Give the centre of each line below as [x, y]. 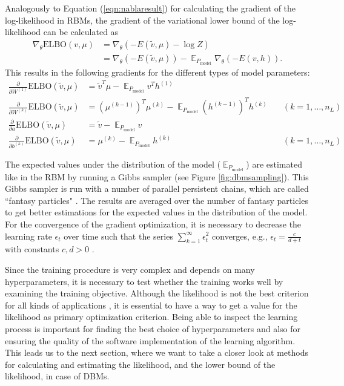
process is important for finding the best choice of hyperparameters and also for [153, 328]
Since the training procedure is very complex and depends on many [130, 269]
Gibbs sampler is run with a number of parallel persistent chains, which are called [157, 188]
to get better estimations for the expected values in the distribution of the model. [156, 212]
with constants [32, 249]
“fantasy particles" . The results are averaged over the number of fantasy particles [157, 200]
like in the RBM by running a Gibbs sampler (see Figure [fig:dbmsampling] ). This [157, 176]
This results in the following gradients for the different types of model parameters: [157, 72]
